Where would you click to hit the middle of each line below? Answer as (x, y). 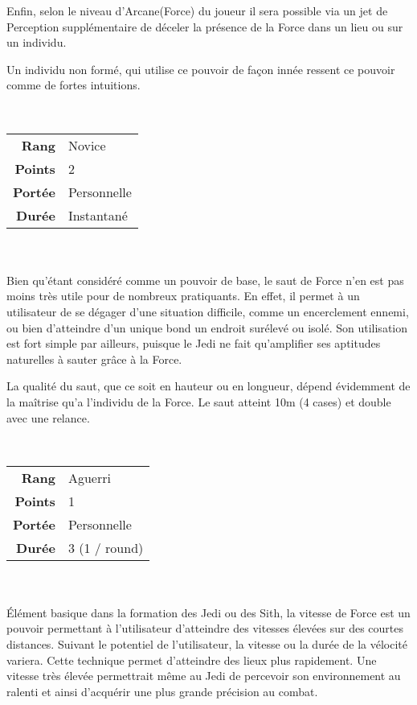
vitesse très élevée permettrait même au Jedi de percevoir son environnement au (204, 676)
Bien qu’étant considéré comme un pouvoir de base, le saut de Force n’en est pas (205, 280)
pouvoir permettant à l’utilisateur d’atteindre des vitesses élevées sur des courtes (205, 628)
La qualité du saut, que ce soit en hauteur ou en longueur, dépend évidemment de (208, 386)
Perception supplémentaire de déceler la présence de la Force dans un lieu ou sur (205, 26)
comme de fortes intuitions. (74, 85)
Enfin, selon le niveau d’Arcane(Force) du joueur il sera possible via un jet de (197, 10)
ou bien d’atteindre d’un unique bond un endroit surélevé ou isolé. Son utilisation (207, 327)
